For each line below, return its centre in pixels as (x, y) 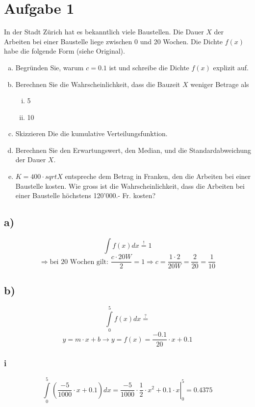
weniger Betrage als (220, 84)
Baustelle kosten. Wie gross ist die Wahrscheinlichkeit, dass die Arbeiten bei (130, 186)
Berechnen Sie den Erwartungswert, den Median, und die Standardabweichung (133, 150)
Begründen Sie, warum (50, 67)
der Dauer (31, 160)
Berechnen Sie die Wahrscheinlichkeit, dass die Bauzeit (98, 84)
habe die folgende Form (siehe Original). (64, 51)
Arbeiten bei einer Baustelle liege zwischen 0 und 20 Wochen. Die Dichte (114, 41)
